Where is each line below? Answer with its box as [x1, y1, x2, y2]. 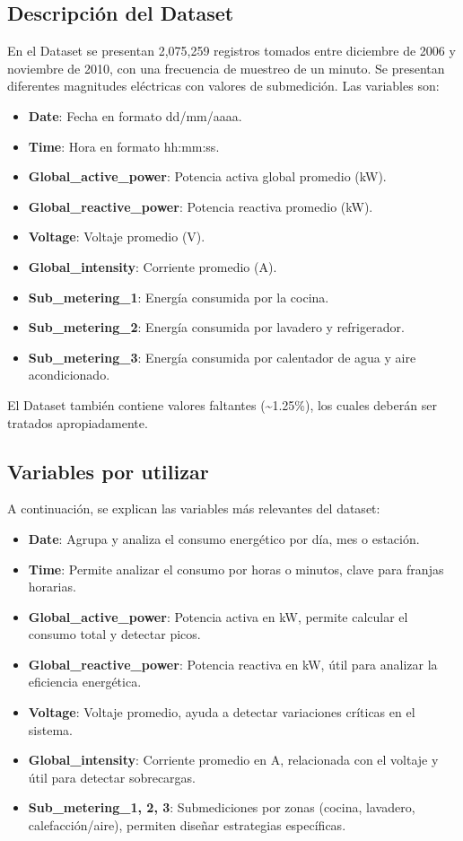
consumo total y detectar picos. [28, 625, 201, 644]
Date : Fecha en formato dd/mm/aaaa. [28, 106, 242, 125]
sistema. [28, 720, 73, 739]
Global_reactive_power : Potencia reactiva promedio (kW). [28, 197, 373, 215]
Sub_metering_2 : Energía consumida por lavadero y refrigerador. [28, 318, 405, 337]
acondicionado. [28, 365, 110, 384]
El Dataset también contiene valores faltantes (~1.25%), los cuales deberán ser [7, 395, 437, 414]
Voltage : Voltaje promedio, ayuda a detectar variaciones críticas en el [28, 703, 415, 722]
